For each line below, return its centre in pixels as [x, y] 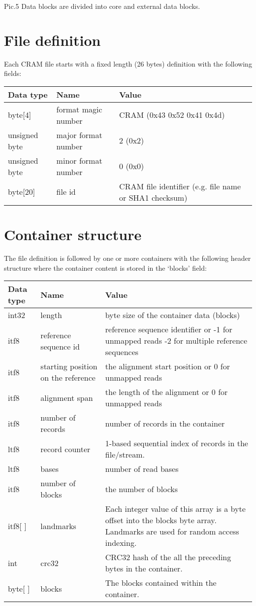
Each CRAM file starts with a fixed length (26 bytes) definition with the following [128, 63]
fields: [13, 73]
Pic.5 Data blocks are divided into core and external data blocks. [102, 6]
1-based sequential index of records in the [176, 443]
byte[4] [20, 115]
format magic [79, 109]
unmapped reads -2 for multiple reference [176, 341]
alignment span [67, 397]
